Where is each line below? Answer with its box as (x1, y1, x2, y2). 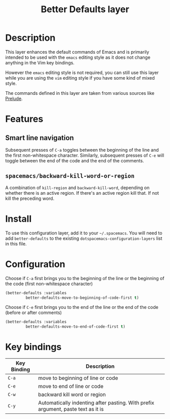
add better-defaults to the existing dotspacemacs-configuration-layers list (5, 235, 163, 241)
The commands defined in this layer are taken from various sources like (5, 90, 155, 96)
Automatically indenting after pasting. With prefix (38, 399, 154, 406)
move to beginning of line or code (38, 374, 118, 381)
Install (5, 213, 32, 224)
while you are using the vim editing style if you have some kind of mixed (5, 75, 155, 81)
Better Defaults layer (40, 4, 130, 15)
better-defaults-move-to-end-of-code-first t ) (25, 324, 125, 329)
